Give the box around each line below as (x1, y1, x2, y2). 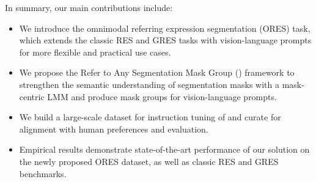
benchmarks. (19, 167, 67, 180)
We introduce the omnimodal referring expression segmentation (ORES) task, (19, 21, 310, 34)
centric (19, 90, 45, 103)
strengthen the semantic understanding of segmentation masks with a (19, 78, 279, 90)
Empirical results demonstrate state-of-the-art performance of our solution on (19, 143, 310, 156)
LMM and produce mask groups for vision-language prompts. (47, 90, 277, 103)
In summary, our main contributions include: (5, 1, 173, 13)
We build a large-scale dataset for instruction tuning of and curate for (19, 111, 281, 123)
